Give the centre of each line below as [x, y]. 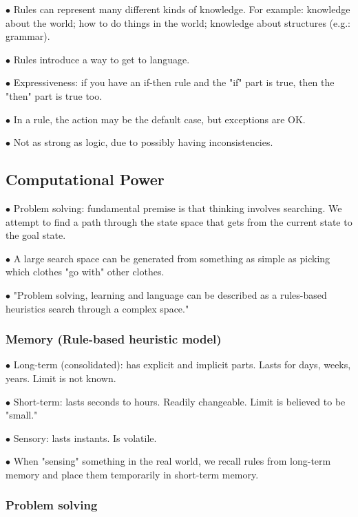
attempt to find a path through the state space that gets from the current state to [179, 221]
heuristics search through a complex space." [97, 308]
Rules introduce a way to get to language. [102, 59]
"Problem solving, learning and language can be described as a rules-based [170, 294]
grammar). [28, 36]
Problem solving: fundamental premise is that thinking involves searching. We [178, 208]
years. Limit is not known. [61, 378]
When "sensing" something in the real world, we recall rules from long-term [172, 461]
